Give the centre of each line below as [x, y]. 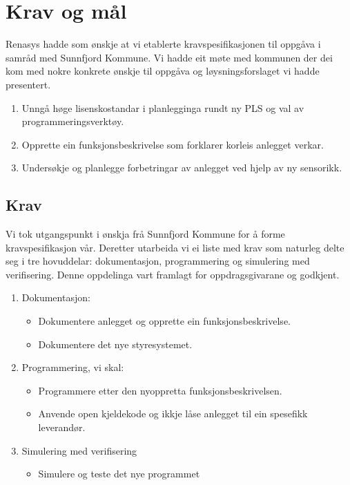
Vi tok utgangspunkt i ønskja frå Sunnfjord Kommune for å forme [145, 234]
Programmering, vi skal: [73, 367]
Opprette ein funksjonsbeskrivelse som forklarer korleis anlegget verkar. [173, 144]
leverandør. [62, 427]
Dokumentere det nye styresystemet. [115, 344]
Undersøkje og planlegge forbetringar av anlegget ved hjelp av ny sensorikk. [182, 168]
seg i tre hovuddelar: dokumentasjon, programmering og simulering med [158, 261]
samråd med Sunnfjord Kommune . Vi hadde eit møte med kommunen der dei [169, 57]
